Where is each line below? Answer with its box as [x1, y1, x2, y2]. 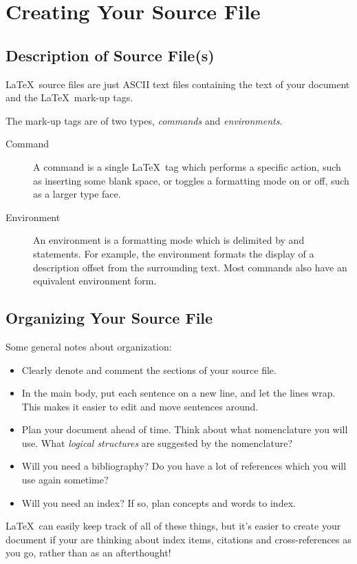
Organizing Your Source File [6, 307, 213, 328]
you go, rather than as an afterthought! [6, 545, 171, 560]
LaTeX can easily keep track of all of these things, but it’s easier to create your [6, 519, 341, 533]
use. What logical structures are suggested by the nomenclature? [21, 435, 292, 450]
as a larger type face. [33, 187, 121, 201]
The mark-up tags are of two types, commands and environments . [6, 113, 283, 127]
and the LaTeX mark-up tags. [6, 90, 133, 105]
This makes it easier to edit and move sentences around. [21, 399, 259, 413]
